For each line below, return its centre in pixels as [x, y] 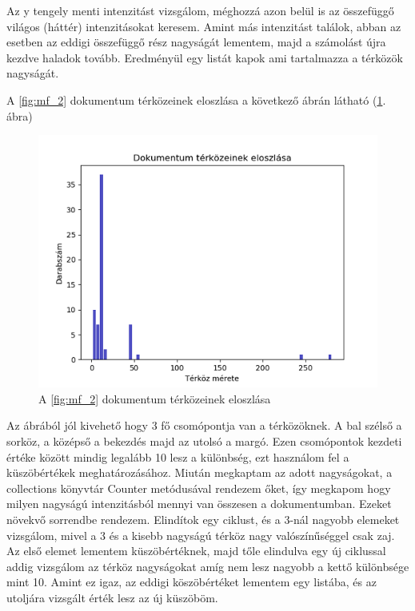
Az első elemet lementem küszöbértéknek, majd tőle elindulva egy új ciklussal [196, 551]
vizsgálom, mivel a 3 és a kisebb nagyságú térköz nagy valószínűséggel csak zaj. [201, 535]
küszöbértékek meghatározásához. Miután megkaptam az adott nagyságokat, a [200, 472]
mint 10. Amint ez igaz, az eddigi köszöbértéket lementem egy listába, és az [192, 582]
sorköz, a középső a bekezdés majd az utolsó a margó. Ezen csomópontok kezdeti [204, 441]
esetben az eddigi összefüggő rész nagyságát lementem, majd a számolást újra [196, 42]
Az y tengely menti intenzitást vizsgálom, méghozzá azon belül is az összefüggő [200, 10]
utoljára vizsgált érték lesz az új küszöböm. [112, 597]
